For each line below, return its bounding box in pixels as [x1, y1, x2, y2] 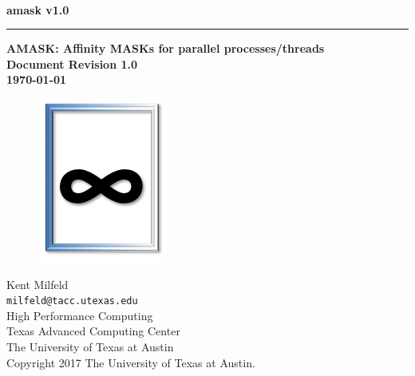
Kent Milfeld [6, 275, 69, 292]
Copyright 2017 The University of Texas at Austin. [6, 354, 255, 370]
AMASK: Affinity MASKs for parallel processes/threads [6, 40, 325, 57]
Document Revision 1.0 [6, 55, 138, 72]
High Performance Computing [6, 307, 153, 323]
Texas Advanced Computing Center [6, 323, 180, 339]
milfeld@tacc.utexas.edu [6, 295, 138, 307]
